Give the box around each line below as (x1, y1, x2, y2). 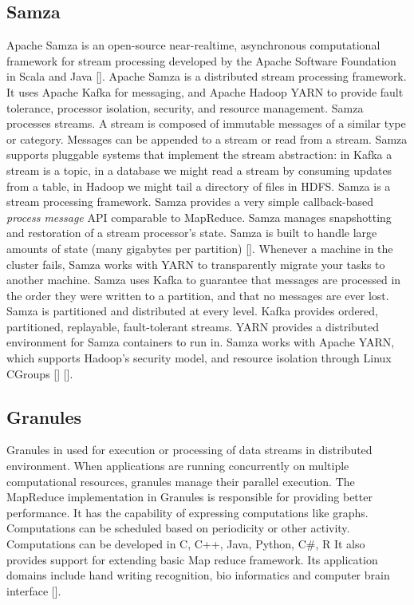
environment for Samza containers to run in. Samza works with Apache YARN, (6, 334, 395, 350)
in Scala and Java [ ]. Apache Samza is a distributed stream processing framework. (6, 68, 407, 85)
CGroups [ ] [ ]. (6, 365, 73, 382)
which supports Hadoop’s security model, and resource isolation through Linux (6, 350, 392, 366)
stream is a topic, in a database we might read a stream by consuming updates (6, 161, 392, 178)
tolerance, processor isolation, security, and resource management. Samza (6, 99, 364, 116)
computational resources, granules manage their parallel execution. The (6, 473, 355, 489)
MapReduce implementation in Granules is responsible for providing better (6, 488, 373, 505)
